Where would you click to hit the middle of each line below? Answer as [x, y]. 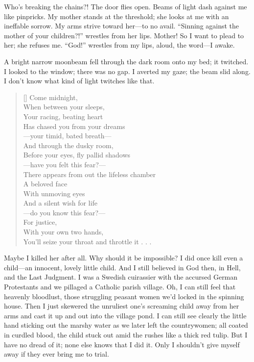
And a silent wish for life [60, 203]
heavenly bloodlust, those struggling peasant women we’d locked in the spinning [124, 296]
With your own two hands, [63, 232]
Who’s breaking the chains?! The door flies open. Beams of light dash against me [126, 6]
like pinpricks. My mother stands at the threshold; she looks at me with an [116, 16]
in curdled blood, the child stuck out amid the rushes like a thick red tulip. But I [126, 335]
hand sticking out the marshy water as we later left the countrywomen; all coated [126, 325]
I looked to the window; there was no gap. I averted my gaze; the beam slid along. [127, 71]
